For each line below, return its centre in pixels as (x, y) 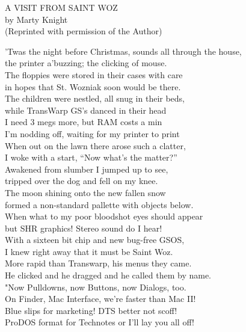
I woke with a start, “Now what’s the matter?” (91, 157)
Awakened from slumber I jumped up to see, (87, 169)
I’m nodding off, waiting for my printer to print (92, 133)
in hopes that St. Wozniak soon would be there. (93, 86)
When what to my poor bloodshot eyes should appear (104, 216)
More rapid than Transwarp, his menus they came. (98, 263)
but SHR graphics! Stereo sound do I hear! (84, 228)
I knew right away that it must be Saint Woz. (89, 251)
